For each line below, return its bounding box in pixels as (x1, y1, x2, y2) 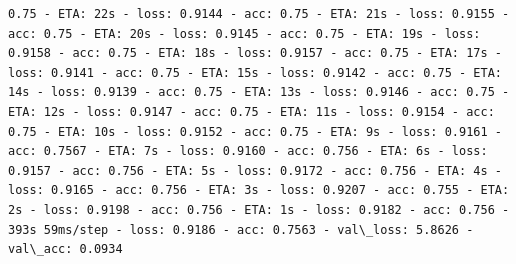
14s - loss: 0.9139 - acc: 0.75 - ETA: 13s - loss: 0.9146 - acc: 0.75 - (8, 85, 510, 100)
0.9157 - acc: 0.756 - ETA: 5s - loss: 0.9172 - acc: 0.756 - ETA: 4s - (8, 163, 502, 178)
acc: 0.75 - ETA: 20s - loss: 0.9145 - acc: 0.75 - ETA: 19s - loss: (8, 26, 481, 41)
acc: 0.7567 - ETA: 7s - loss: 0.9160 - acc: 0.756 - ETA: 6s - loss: (8, 144, 488, 159)
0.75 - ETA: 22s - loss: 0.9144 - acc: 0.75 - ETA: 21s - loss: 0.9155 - (8, 7, 510, 21)
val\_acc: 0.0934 (8, 242, 123, 257)
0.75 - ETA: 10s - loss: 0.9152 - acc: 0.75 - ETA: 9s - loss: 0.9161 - (8, 124, 502, 139)
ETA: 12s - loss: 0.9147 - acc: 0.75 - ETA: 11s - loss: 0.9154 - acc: (8, 104, 495, 119)
